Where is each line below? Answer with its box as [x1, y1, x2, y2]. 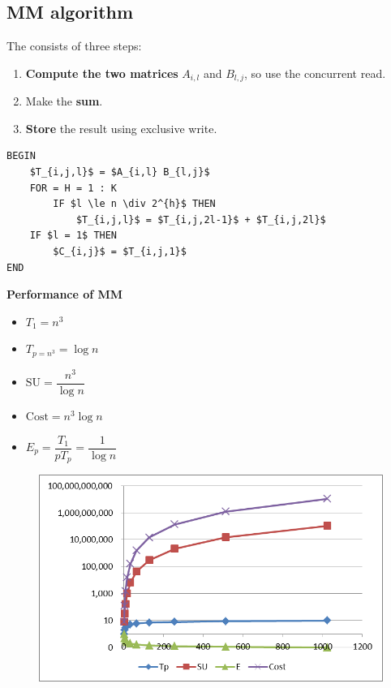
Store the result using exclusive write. [25, 119, 217, 136]
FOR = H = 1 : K [29, 182, 118, 194]
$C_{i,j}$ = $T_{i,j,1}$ [53, 246, 187, 257]
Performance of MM [6, 286, 123, 303]
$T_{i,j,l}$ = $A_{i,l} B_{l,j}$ [29, 166, 210, 178]
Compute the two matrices [25, 64, 178, 81]
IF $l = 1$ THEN [29, 230, 118, 242]
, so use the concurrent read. [243, 64, 386, 81]
